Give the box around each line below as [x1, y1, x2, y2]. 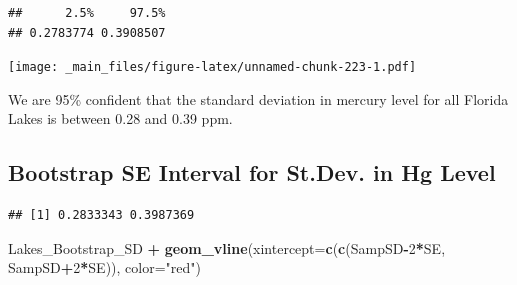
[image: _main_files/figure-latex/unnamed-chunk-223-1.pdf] [8, 60, 417, 75]
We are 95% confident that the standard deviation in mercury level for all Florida [8, 88, 509, 109]
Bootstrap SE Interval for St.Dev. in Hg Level [8, 157, 496, 188]
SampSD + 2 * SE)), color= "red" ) [8, 257, 201, 278]
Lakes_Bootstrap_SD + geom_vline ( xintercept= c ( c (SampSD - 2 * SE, [8, 237, 446, 258]
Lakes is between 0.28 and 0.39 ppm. [8, 108, 233, 129]
